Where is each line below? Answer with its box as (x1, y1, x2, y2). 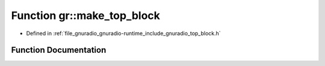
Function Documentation (11, 45, 107, 55)
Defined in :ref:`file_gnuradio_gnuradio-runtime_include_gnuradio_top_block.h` (26, 30, 221, 37)
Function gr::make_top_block (11, 9, 161, 22)
